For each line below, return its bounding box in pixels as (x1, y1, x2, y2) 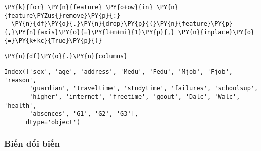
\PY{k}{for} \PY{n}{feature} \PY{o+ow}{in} (4, 4, 153, 11)
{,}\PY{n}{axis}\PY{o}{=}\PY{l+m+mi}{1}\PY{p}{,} (4, 28, 175, 36)
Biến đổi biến (4, 137, 60, 150)
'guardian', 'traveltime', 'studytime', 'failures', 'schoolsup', (29, 85, 258, 92)
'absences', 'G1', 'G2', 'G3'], (29, 110, 138, 118)
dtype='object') (25, 118, 81, 126)
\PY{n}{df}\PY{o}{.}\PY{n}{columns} (4, 53, 128, 60)
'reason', (4, 76, 37, 84)
